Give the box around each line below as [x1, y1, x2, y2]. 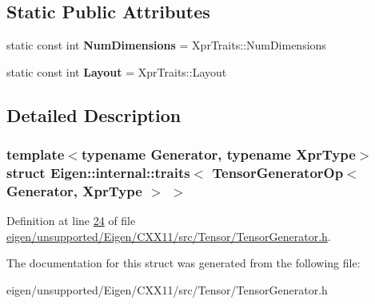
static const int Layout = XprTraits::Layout [6, 63, 227, 80]
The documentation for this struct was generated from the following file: [6, 255, 361, 271]
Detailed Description [6, 102, 182, 127]
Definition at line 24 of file [6, 212, 136, 229]
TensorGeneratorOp [212, 163, 344, 183]
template [6, 144, 65, 164]
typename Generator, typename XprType [81, 144, 356, 164]
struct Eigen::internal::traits [6, 163, 190, 183]
